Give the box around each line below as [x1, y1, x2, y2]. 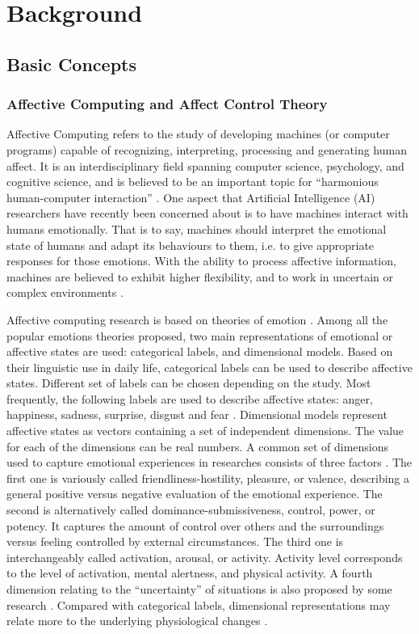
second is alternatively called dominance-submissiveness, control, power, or [6, 501, 375, 518]
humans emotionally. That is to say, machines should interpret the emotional [6, 220, 387, 237]
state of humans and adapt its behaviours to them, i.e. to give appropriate [6, 236, 375, 253]
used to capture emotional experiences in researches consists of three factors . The [6, 454, 413, 471]
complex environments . [6, 284, 124, 301]
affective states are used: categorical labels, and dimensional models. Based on [6, 343, 393, 360]
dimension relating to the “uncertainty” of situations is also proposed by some [6, 581, 392, 597]
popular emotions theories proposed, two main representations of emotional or [6, 327, 393, 344]
